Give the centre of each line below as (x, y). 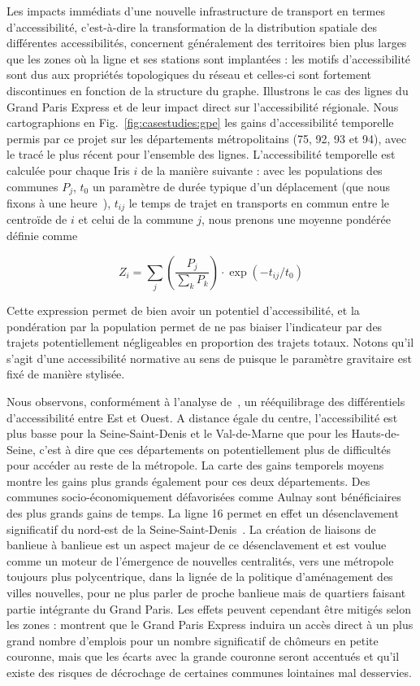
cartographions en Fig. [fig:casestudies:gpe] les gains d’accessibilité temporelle (200, 122)
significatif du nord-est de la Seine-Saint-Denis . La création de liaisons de (191, 529)
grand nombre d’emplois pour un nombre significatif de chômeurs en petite (193, 640)
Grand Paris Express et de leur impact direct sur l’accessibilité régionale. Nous (203, 106)
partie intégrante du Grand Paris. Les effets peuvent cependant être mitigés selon (209, 608)
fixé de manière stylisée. (66, 374)
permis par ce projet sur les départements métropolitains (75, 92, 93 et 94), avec (207, 138)
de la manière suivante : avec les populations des (262, 170)
